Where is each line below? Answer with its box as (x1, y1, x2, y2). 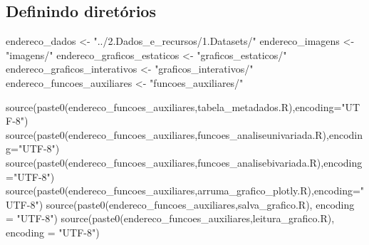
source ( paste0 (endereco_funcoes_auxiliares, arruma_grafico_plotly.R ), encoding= (6, 183, 360, 198)
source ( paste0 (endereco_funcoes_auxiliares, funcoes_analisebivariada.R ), (6, 155, 324, 170)
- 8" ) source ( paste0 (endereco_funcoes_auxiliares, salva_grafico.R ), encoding (26, 197, 355, 212)
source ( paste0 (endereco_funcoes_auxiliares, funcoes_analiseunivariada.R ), (6, 127, 329, 142)
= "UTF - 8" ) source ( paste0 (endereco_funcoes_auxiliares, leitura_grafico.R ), (6, 211, 335, 226)
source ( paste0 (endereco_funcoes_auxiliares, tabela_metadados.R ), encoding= (6, 99, 342, 114)
